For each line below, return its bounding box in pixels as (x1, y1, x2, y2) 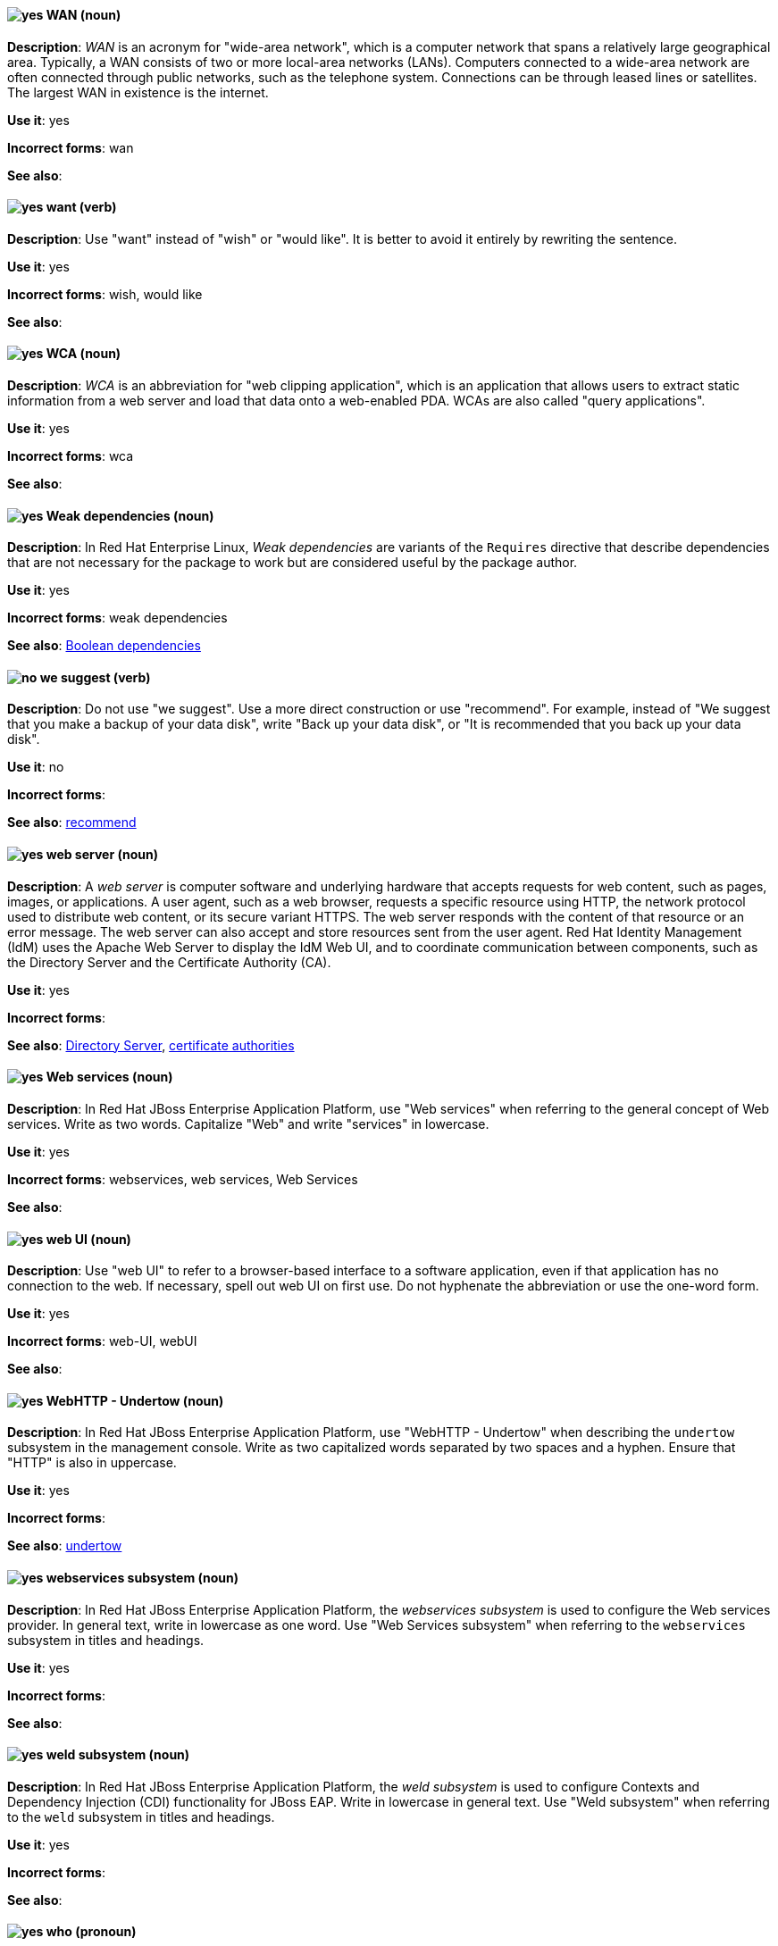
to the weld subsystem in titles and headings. (7, 1808, 275, 1825)
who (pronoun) (46, 1924, 137, 1940)
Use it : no (7, 759, 64, 775)
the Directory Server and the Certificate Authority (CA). (7, 954, 331, 970)
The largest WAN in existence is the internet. (7, 84, 269, 100)
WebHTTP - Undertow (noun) (46, 1392, 224, 1408)
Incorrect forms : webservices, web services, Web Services (7, 1171, 358, 1187)
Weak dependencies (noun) (46, 507, 214, 523)
